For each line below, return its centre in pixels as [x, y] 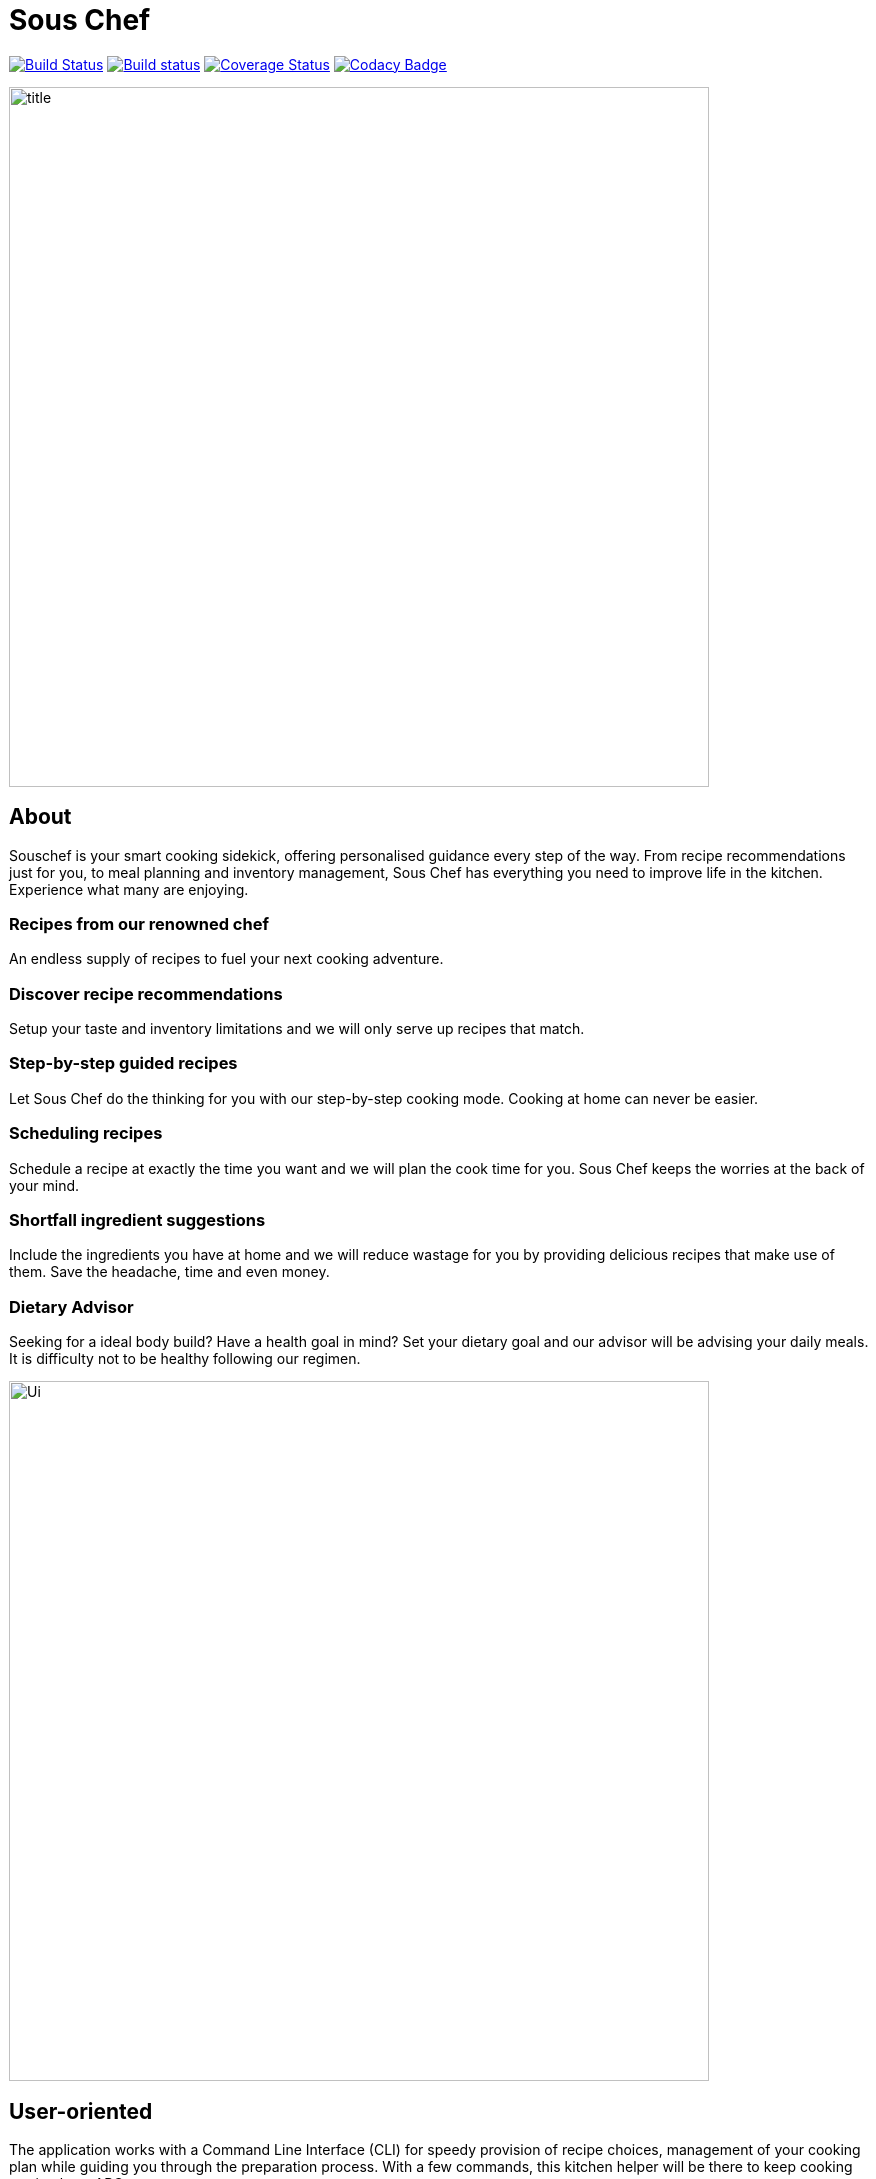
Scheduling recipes [86, 1133]
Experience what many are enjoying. [129, 889]
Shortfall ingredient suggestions [137, 1219]
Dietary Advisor [71, 1306]
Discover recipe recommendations [146, 993]
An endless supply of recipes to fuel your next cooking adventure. [226, 959]
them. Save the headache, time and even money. [169, 1272]
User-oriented [81, 2111]
